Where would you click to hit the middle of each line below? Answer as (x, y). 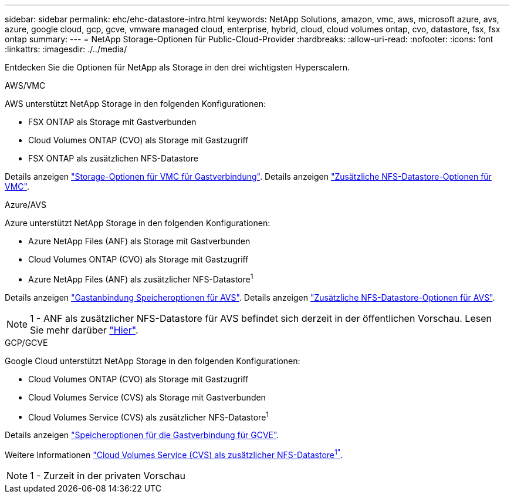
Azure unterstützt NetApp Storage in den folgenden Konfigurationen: (138, 223)
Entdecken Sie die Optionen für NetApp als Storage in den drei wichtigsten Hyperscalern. (177, 67)
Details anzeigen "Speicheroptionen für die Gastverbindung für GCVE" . (142, 435)
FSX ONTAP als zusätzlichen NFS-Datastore (113, 158)
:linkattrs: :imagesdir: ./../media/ (66, 49)
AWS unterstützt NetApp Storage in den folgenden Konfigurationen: (136, 104)
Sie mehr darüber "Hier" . (84, 330)
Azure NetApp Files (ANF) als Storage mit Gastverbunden (139, 241)
